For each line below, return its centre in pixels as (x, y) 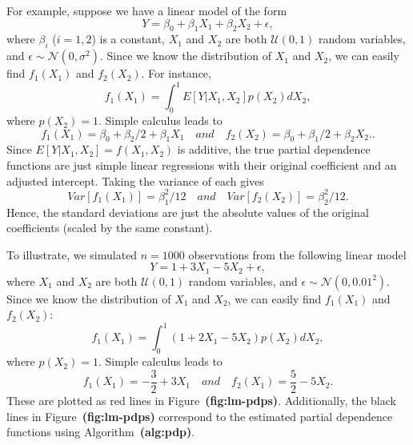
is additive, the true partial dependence (274, 149)
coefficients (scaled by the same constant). (110, 228)
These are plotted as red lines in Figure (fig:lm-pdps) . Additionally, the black (201, 400)
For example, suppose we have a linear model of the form (147, 10)
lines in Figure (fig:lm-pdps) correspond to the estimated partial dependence (200, 416)
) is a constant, (128, 39)
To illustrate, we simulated (72, 254)
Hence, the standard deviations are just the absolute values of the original (188, 212)
